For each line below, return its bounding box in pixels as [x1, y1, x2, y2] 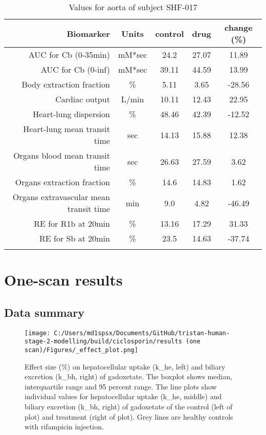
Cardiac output [55, 93, 110, 105]
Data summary [4, 304, 85, 320]
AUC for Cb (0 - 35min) [28, 49, 110, 60]
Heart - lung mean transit [23, 123, 110, 135]
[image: [25, 329, 51, 337]
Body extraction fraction [21, 78, 110, 90]
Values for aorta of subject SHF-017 [69, 1, 197, 13]
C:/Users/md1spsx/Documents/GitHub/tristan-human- [54, 329, 230, 337]
